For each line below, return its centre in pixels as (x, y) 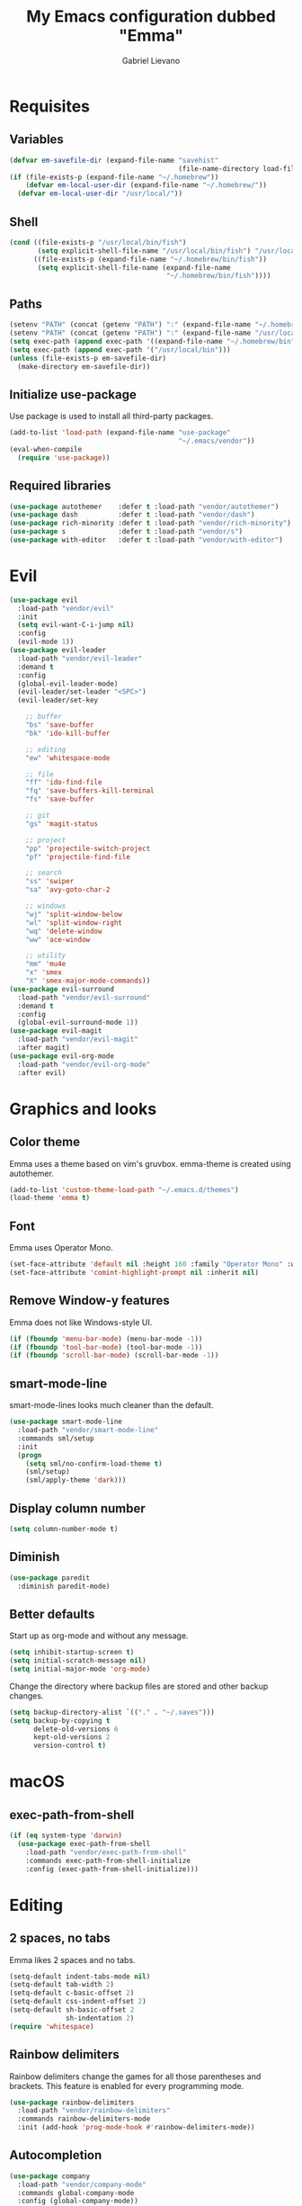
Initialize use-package (73, 395)
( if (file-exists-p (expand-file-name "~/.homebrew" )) (114, 177)
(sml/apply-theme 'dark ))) (76, 1480)
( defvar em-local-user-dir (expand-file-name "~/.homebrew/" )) (147, 185)
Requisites (50, 106)
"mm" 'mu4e (46, 964)
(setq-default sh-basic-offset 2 (72, 2010)
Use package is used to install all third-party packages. (111, 417)
